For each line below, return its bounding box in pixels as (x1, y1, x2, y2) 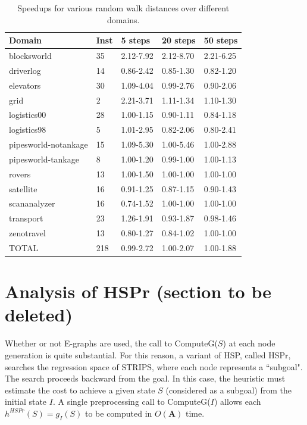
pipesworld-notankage (9, 138, 88, 151)
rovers (9, 167, 31, 180)
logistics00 (9, 108, 46, 121)
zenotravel (9, 227, 46, 239)
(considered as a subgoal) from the (165, 383, 292, 396)
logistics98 (9, 123, 46, 136)
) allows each (214, 395, 261, 408)
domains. (106, 13, 140, 26)
